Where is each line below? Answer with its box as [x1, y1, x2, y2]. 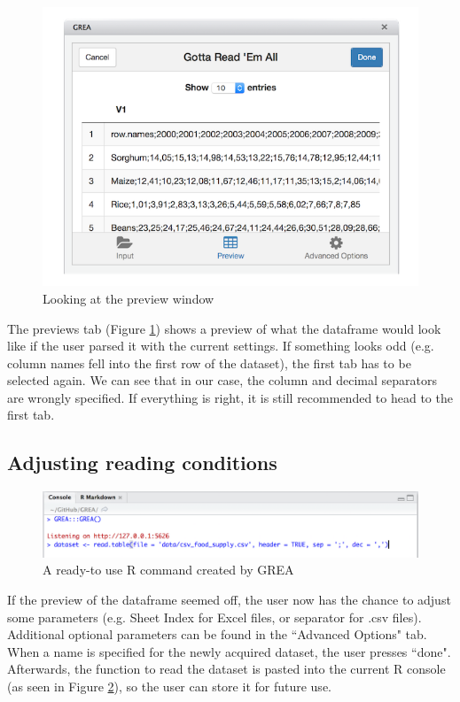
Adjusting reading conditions [7, 449, 277, 476]
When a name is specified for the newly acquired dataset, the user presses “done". [7, 642, 451, 660]
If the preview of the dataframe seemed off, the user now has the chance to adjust [7, 590, 451, 608]
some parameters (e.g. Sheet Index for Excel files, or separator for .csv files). [7, 607, 422, 626]
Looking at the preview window [43, 289, 214, 307]
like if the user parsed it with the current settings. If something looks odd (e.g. [7, 336, 434, 355]
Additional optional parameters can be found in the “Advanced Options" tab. [7, 625, 427, 644]
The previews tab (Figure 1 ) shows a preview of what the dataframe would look [7, 319, 441, 337]
